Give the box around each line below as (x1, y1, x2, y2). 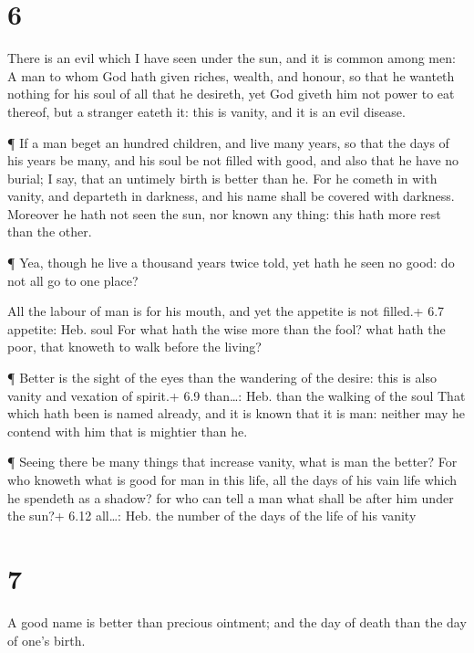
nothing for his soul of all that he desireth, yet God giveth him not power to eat (7, 84, 455, 103)
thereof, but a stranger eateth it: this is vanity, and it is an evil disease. (7, 101, 406, 121)
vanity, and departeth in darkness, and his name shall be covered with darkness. (7, 186, 455, 205)
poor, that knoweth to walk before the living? (7, 337, 262, 356)
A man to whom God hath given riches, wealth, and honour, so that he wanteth (7, 66, 455, 85)
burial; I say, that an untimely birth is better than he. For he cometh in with (7, 168, 438, 187)
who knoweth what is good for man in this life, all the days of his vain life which (7, 470, 458, 489)
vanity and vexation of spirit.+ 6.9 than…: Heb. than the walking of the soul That (7, 385, 466, 405)
